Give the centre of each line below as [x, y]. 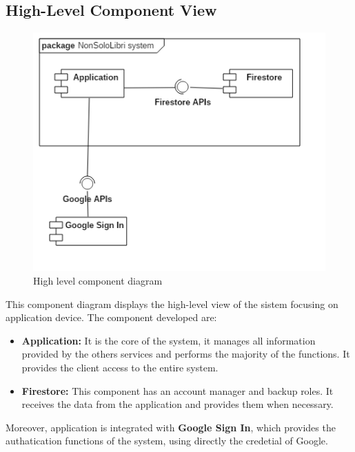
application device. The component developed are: [111, 317]
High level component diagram [98, 281]
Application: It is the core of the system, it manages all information [169, 340]
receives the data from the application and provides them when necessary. [177, 404]
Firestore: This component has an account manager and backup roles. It [177, 390]
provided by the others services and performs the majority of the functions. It [186, 354]
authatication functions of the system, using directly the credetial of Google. [167, 441]
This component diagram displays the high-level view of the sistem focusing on [172, 304]
